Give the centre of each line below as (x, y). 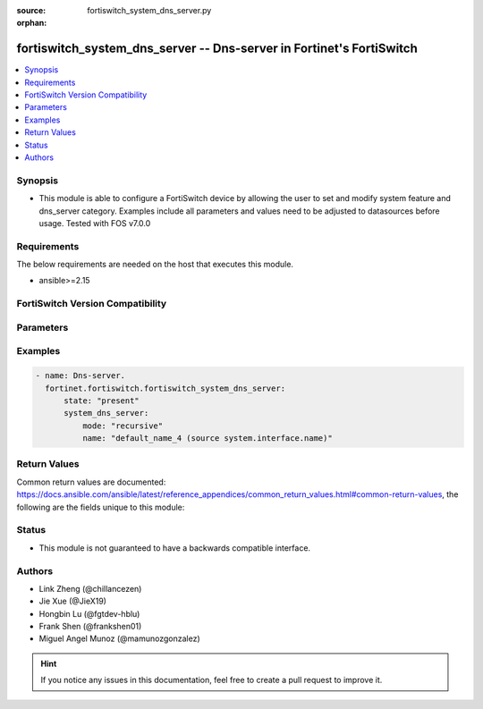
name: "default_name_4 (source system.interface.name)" (207, 439)
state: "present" (102, 401)
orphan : (32, 23)
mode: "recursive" (123, 426)
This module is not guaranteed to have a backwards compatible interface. (175, 548)
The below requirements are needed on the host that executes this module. (155, 265)
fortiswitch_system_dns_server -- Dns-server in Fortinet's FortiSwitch (217, 49)
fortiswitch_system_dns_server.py (149, 10)
